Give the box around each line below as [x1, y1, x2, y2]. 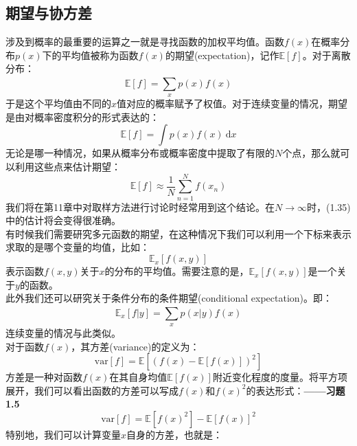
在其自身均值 [109, 370, 168, 384]
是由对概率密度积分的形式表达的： [5, 109, 159, 124]
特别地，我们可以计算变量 [5, 427, 121, 441]
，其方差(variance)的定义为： [71, 339, 200, 353]
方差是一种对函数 [5, 370, 82, 384]
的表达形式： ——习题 [246, 383, 345, 397]
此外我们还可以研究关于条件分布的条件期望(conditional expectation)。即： [5, 291, 333, 305]
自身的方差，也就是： [126, 427, 223, 441]
